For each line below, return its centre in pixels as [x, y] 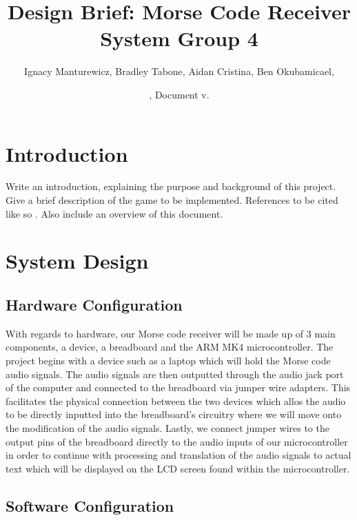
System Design [77, 261]
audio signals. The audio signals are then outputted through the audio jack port [175, 374]
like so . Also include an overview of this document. [114, 213]
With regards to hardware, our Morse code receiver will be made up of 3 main [171, 333]
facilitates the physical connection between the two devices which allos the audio [176, 401]
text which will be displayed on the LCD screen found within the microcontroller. [178, 468]
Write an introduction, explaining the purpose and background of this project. [171, 186]
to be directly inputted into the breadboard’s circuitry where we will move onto [174, 414]
